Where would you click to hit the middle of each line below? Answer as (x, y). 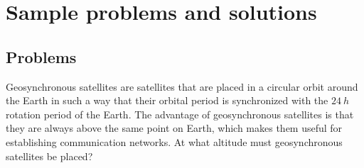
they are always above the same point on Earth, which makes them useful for (174, 128)
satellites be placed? (49, 156)
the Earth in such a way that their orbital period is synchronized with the (167, 100)
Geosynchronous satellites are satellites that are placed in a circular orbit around (182, 86)
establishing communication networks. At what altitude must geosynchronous (174, 141)
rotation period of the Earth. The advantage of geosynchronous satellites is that (180, 114)
